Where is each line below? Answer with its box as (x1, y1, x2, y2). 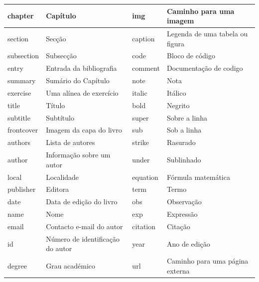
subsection (7, 50, 39, 61)
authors (7, 137, 31, 147)
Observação (166, 196, 202, 207)
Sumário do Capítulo (46, 75, 110, 86)
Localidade (46, 171, 79, 182)
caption (132, 33, 155, 43)
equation (132, 171, 158, 182)
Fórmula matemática (166, 171, 230, 182)
